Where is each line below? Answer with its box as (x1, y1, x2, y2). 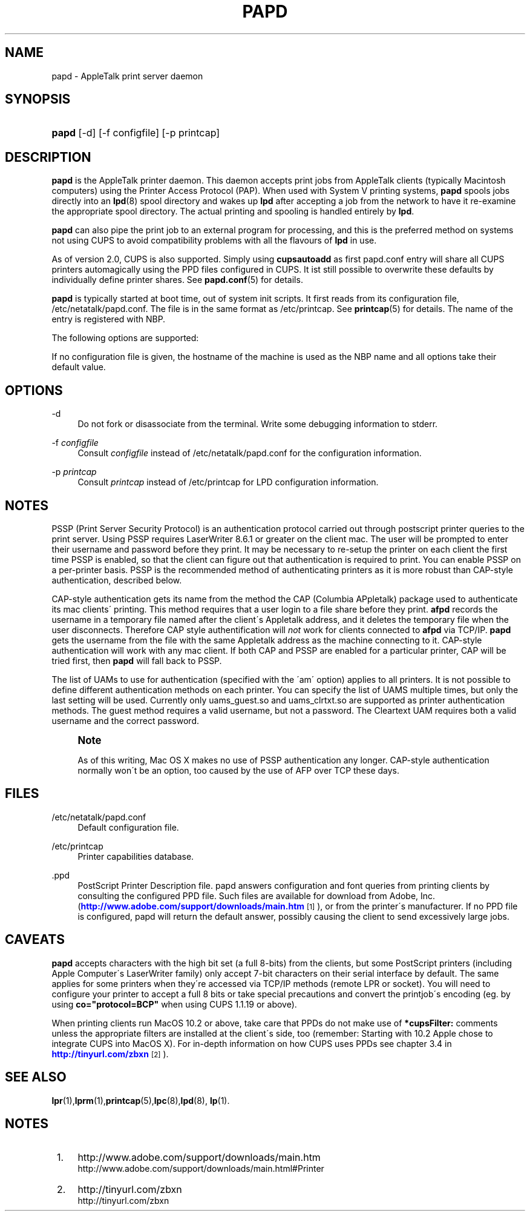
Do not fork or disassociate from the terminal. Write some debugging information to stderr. (77, 419, 438, 430)
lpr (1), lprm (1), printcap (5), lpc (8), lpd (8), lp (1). (51, 1095, 230, 1106)
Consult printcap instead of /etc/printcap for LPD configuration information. (77, 477, 379, 488)
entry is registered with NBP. (51, 314, 166, 325)
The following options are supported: (51, 333, 199, 344)
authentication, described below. (51, 574, 182, 585)
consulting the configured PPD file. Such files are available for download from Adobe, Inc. (77, 890, 436, 901)
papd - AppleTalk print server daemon (51, 70, 203, 81)
